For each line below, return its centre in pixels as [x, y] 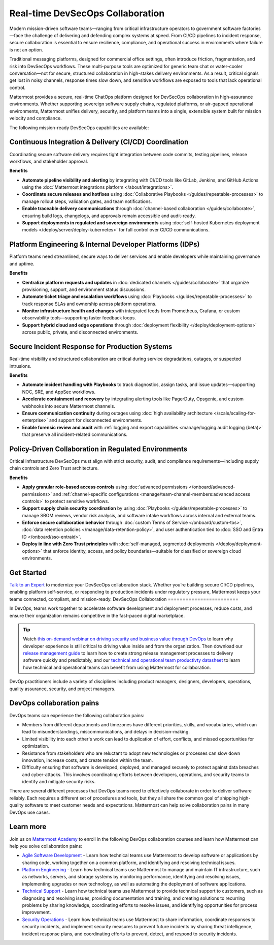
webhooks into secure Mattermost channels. [68, 406]
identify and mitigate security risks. [59, 782]
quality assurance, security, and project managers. [62, 689]
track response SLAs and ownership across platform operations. [89, 304]
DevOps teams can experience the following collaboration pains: [77, 715]
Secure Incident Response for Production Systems [91, 347]
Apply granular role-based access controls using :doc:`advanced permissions [105, 487]
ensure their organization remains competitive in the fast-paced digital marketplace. [97, 615]
